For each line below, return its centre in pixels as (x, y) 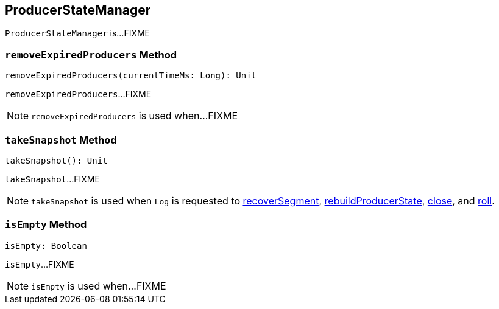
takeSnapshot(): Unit (56, 160)
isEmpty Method (46, 225)
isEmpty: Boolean (46, 245)
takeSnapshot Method (61, 140)
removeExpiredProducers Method (91, 54)
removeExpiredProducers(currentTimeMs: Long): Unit (131, 76)
